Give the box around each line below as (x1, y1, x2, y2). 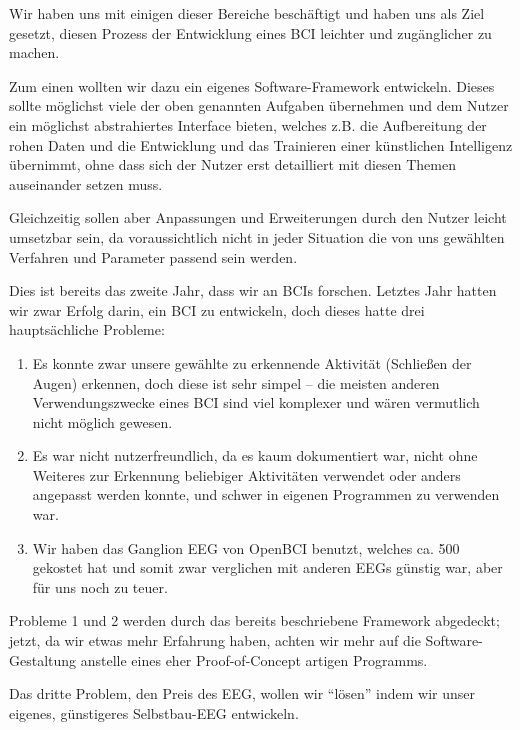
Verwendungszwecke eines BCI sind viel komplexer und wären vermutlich (32, 392, 480, 413)
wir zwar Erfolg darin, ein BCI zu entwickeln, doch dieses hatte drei (9, 299, 425, 320)
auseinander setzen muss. (9, 173, 163, 194)
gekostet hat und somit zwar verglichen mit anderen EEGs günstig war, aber (32, 557, 503, 578)
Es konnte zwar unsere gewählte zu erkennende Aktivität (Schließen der (32, 352, 472, 373)
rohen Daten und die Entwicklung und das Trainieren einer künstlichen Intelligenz (9, 134, 513, 155)
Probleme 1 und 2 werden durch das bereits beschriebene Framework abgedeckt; (9, 610, 500, 631)
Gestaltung (9, 649, 77, 670)
